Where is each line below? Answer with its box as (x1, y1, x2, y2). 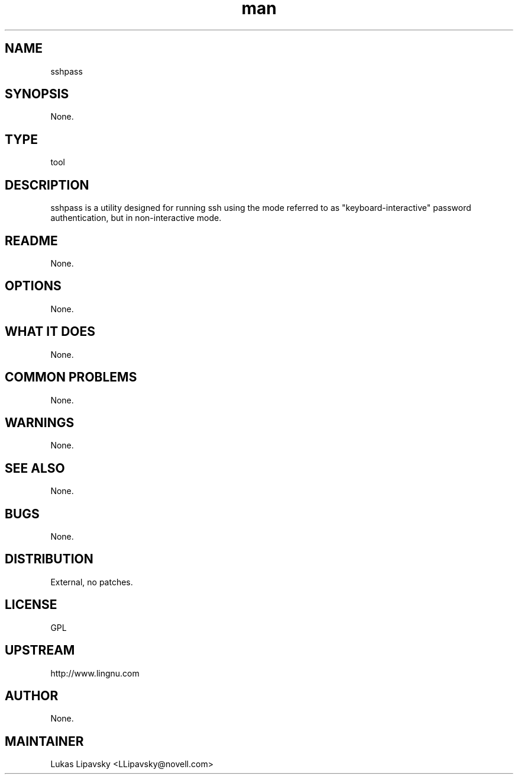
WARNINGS (5, 415, 75, 430)
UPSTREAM (5, 643, 75, 658)
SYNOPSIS (5, 86, 69, 102)
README (5, 233, 58, 248)
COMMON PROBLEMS (5, 370, 137, 385)
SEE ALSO (5, 460, 65, 476)
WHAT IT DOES (5, 324, 96, 339)
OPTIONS (5, 278, 61, 294)
